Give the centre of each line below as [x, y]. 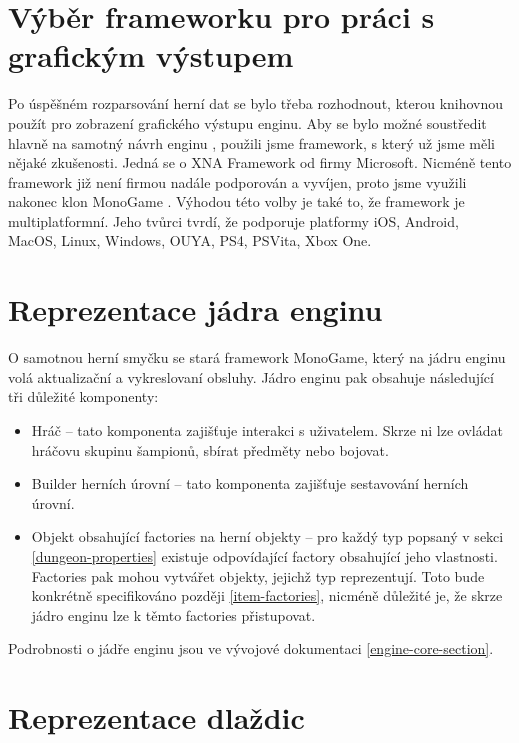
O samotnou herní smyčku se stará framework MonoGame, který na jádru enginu [257, 357]
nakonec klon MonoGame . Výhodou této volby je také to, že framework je [236, 201]
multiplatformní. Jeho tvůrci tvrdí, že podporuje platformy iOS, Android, [233, 220]
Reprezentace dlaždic [156, 717]
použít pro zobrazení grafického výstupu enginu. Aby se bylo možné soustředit [247, 122]
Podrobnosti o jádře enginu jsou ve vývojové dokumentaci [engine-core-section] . [251, 648]
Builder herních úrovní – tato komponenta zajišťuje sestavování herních [250, 483]
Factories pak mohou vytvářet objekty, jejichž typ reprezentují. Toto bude [258, 575]
